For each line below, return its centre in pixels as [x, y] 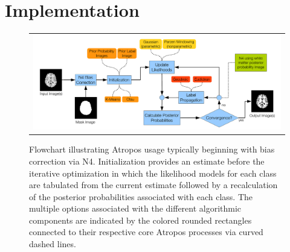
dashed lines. [53, 244]
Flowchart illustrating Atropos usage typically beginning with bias [152, 149]
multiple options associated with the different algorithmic [135, 208]
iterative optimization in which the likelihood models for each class [153, 173]
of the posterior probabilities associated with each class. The [141, 196]
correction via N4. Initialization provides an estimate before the [147, 161]
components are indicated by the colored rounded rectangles [140, 220]
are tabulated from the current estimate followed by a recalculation [153, 185]
